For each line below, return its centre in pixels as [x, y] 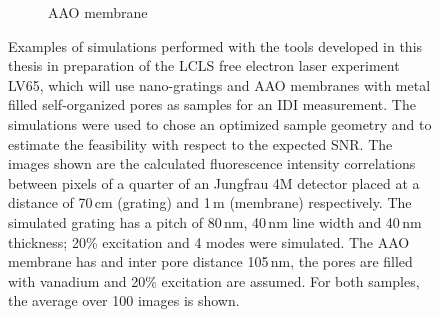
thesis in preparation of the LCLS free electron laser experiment [204, 65]
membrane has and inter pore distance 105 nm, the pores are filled [210, 261]
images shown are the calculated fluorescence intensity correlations [212, 163]
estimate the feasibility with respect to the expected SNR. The [200, 143]
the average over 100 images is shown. [124, 300]
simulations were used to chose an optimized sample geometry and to [220, 123]
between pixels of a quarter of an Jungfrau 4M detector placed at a [214, 182]
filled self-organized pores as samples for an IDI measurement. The [212, 104]
